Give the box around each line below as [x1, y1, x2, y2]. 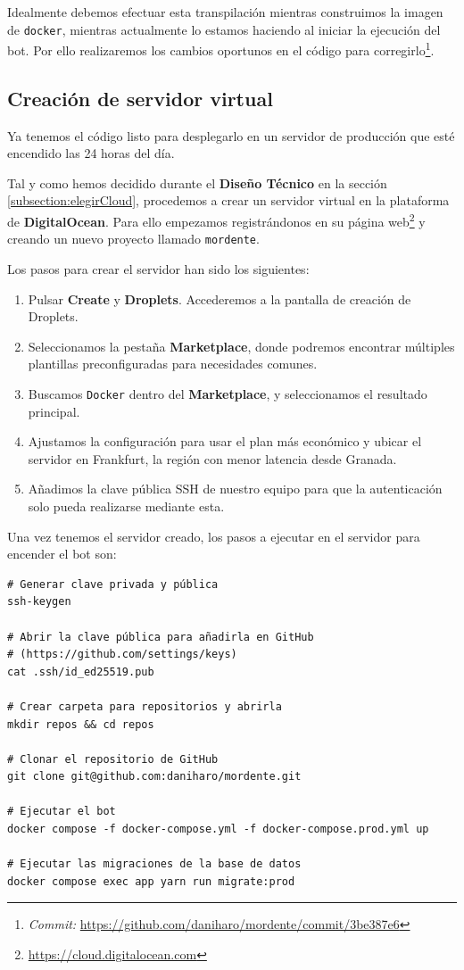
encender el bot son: [7, 544, 117, 563]
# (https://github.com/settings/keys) [7, 648, 237, 661]
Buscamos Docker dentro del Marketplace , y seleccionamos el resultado [28, 384, 427, 402]
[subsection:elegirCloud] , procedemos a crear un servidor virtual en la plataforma [7, 191, 450, 210]
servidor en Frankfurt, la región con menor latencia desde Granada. [28, 449, 397, 468]
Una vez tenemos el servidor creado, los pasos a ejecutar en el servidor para [7, 526, 420, 545]
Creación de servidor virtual [7, 84, 273, 112]
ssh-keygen [7, 595, 71, 609]
